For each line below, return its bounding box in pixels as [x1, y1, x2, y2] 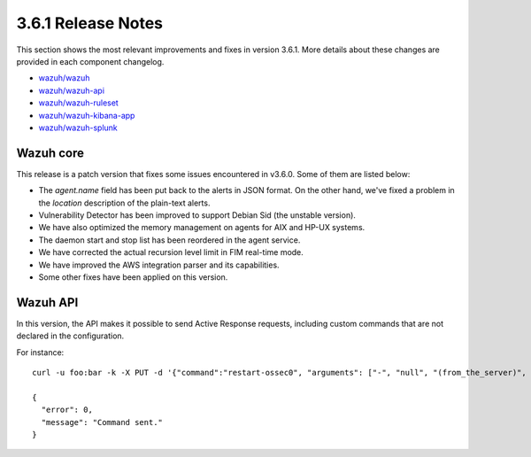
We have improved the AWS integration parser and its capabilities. [38, 259, 280, 270]
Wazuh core [16, 145, 84, 160]
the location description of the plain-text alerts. [38, 198, 211, 208]
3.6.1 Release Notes [16, 13, 164, 33]
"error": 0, [41, 405, 93, 415]
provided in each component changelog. [16, 56, 165, 66]
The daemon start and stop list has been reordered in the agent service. [38, 235, 301, 245]
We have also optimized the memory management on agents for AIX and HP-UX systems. [38, 222, 366, 233]
